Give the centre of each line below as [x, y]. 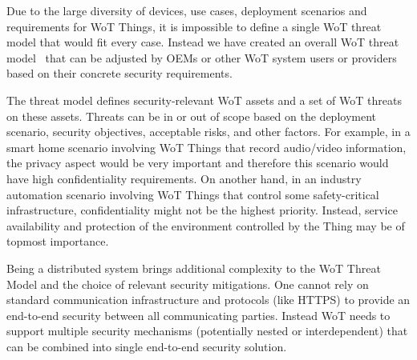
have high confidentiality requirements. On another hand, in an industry [184, 178]
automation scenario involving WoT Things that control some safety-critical [193, 194]
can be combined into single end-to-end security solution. [147, 346]
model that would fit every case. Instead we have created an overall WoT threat [203, 42]
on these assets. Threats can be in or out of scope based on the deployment [192, 116]
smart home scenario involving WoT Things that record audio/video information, [206, 147]
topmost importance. [58, 241]
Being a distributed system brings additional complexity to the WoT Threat [194, 268]
